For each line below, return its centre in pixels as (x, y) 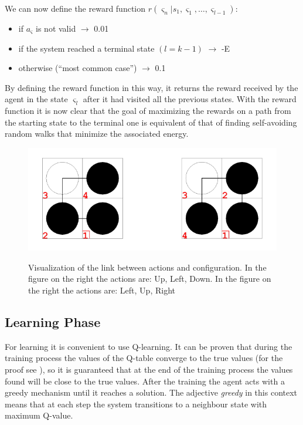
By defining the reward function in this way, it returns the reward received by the (151, 87)
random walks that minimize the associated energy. (97, 134)
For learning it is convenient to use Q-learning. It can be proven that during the (149, 346)
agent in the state (36, 99)
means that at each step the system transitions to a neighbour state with (136, 404)
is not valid (56, 28)
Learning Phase (53, 322)
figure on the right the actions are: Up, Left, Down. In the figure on (150, 279)
